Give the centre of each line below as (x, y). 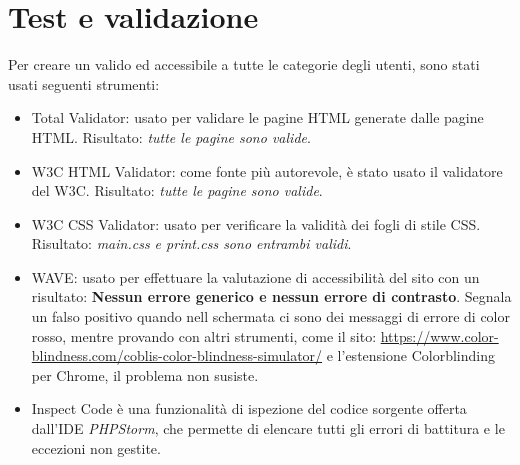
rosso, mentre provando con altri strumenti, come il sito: (204, 335)
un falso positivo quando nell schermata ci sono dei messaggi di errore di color (270, 316)
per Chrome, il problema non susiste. (145, 374)
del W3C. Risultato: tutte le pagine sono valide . (177, 190)
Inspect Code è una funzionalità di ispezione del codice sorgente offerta (249, 408)
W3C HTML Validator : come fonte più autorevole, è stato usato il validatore (267, 170)
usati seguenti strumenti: (84, 83)
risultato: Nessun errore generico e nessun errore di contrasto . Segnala (271, 296)
